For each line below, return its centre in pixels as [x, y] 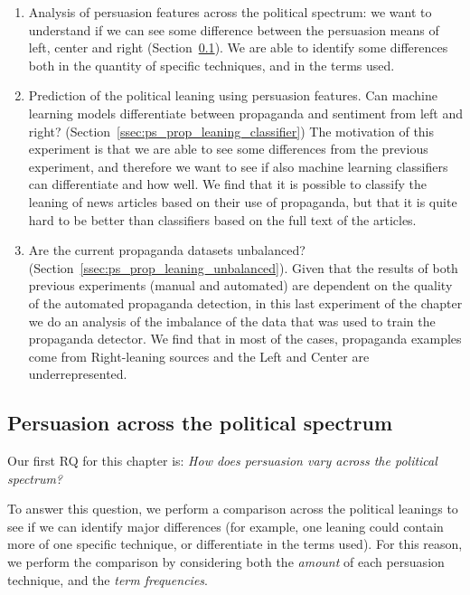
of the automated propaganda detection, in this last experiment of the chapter [245, 302]
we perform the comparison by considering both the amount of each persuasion [226, 562]
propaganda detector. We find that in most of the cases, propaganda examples [245, 339]
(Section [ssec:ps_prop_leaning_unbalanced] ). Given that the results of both [243, 267]
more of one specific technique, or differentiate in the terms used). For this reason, [235, 544]
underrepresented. [78, 374]
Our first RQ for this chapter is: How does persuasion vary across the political [222, 461]
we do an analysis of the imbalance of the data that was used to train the [232, 321]
